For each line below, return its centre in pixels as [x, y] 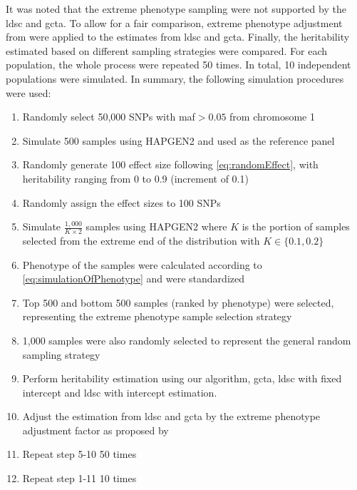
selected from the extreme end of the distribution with [141, 240]
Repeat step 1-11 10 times [79, 478]
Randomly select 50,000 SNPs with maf [109, 117]
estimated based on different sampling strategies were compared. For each [167, 50]
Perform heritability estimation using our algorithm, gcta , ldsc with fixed [182, 378]
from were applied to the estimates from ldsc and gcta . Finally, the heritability [178, 37]
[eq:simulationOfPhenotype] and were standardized [133, 279]
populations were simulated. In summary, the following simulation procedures [175, 78]
